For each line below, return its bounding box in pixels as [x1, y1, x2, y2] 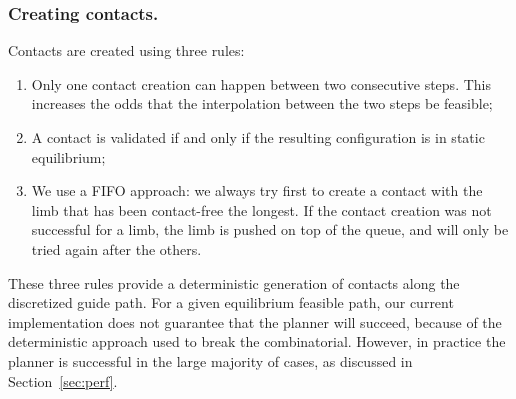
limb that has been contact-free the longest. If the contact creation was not [31, 199, 492, 220]
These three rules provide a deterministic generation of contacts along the [8, 272, 460, 293]
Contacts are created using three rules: [8, 40, 245, 61]
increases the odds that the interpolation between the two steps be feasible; [31, 93, 493, 114]
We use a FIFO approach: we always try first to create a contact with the [31, 180, 483, 201]
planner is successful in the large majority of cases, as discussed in [8, 350, 413, 371]
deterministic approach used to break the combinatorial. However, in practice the [8, 331, 506, 352]
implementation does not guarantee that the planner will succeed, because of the [8, 311, 502, 332]
